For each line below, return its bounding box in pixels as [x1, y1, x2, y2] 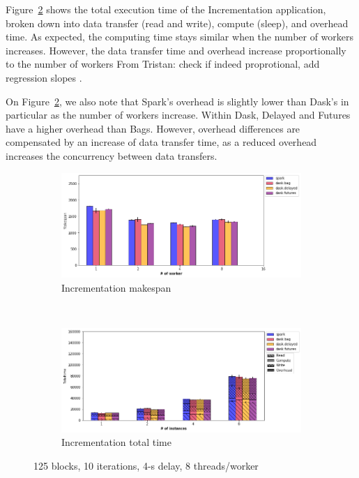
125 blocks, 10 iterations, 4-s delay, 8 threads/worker [33, 458, 259, 472]
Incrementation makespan [61, 280, 171, 294]
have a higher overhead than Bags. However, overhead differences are [6, 121, 300, 135]
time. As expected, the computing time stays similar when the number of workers [6, 29, 354, 44]
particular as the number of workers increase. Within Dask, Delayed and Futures [6, 107, 351, 122]
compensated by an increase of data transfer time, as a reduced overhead [6, 135, 317, 149]
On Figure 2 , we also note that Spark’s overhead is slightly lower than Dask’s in [6, 94, 349, 108]
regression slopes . [6, 70, 82, 84]
